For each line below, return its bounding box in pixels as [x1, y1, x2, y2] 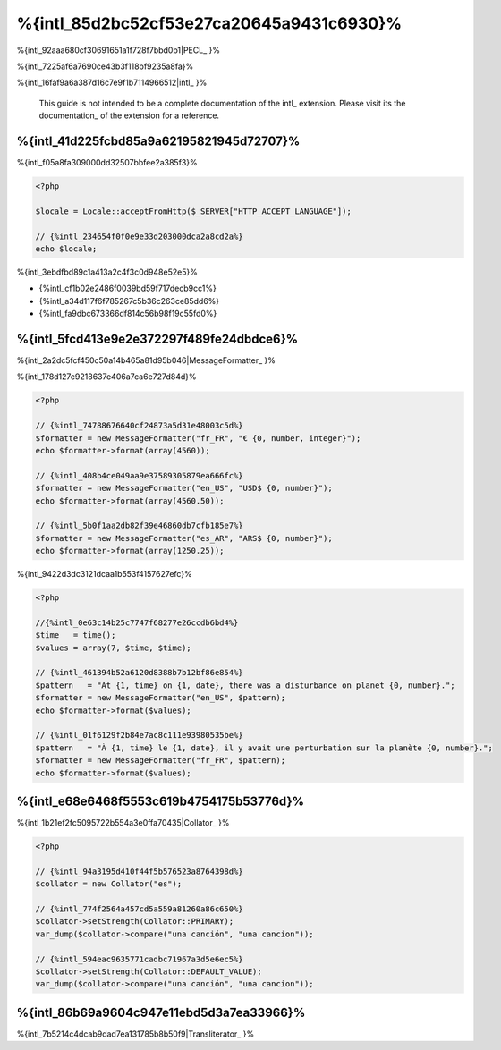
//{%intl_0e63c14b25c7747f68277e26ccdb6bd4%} [35, 617, 239, 628]
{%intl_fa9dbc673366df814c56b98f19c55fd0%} [38, 309, 217, 319]
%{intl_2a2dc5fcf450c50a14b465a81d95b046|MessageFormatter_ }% [16, 355, 276, 366]
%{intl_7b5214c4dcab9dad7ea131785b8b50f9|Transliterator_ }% [16, 1029, 255, 1039]
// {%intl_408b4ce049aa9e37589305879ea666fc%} [35, 470, 243, 480]
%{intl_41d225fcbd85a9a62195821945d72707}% [16, 133, 301, 148]
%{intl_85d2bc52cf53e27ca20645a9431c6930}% [16, 13, 403, 33]
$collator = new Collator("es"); [35, 879, 183, 889]
